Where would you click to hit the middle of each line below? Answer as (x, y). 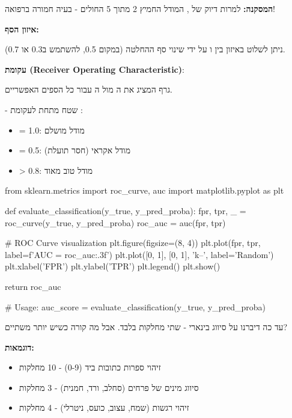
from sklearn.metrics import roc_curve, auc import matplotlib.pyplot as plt (144, 190)
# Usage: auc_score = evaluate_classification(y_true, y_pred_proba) (135, 306)
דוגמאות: (20, 347)
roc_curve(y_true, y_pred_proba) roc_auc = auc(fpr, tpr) (115, 222)
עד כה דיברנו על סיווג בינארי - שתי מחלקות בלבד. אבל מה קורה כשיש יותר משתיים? (146, 327)
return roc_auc (33, 286)
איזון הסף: (22, 29)
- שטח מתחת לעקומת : (44, 109)
